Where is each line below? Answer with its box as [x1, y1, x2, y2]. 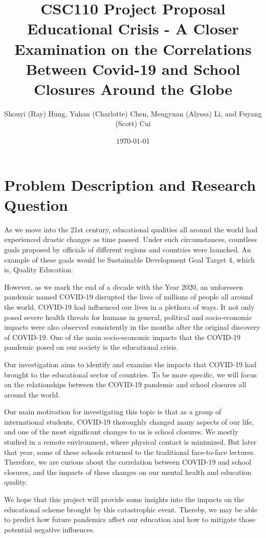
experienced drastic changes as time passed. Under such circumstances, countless [4, 234, 257, 245]
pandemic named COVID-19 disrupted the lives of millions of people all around [4, 291, 253, 302]
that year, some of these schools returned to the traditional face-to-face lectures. [4, 446, 255, 457]
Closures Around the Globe [33, 78, 233, 99]
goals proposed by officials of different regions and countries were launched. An [4, 244, 251, 254]
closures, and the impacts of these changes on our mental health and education [4, 466, 252, 477]
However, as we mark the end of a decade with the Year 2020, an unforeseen [4, 281, 243, 292]
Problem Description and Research [4, 174, 256, 195]
